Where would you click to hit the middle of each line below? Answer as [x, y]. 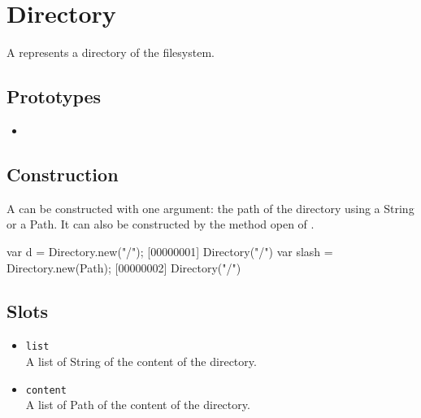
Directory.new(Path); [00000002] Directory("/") [124, 267]
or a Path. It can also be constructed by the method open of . [161, 224]
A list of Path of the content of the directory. [138, 405]
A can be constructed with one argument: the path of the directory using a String [210, 208]
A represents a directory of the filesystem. [111, 52]
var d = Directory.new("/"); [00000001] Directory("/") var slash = [170, 251]
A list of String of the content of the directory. [141, 361]
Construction [63, 174]
